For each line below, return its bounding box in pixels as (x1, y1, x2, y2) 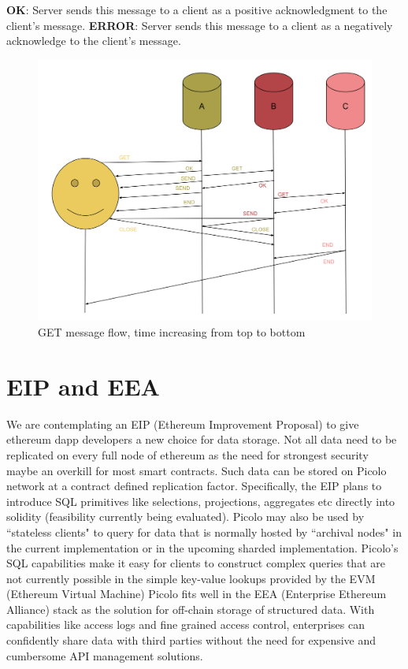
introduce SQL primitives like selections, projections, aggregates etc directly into (6, 492, 395, 509)
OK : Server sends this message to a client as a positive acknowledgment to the (6, 2, 388, 17)
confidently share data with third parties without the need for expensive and (6, 632, 376, 649)
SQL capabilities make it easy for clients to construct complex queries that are (6, 555, 385, 571)
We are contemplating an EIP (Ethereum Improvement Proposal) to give (6, 415, 359, 432)
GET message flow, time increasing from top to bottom (38, 324, 306, 340)
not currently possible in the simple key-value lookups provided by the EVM (6, 570, 376, 586)
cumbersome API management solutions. (6, 647, 203, 663)
